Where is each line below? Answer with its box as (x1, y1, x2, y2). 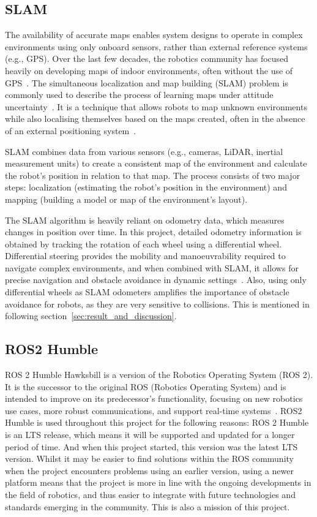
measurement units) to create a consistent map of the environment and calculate (5, 157, 307, 170)
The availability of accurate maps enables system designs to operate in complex (5, 28, 303, 41)
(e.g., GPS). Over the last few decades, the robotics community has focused (5, 52, 289, 65)
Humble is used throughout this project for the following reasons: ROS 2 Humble (5, 416, 309, 429)
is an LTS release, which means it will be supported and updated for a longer (5, 428, 295, 441)
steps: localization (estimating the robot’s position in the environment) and (5, 181, 287, 194)
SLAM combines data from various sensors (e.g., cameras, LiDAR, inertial (5, 145, 283, 157)
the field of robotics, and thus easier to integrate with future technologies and (5, 488, 296, 500)
